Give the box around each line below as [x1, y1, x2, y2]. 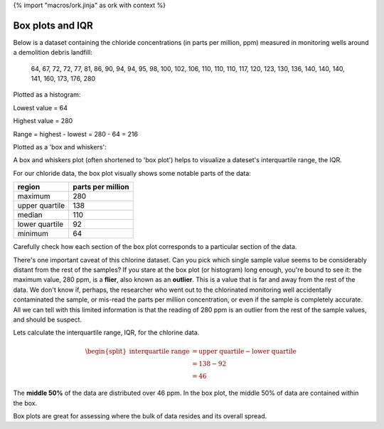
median [17, 210, 43, 220]
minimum [17, 228, 49, 238]
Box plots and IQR [13, 19, 94, 31]
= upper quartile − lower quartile [192, 347, 297, 355]
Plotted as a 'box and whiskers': [13, 143, 107, 152]
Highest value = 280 [13, 117, 73, 125]
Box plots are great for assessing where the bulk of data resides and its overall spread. [13, 412, 267, 420]
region [17, 182, 41, 192]
